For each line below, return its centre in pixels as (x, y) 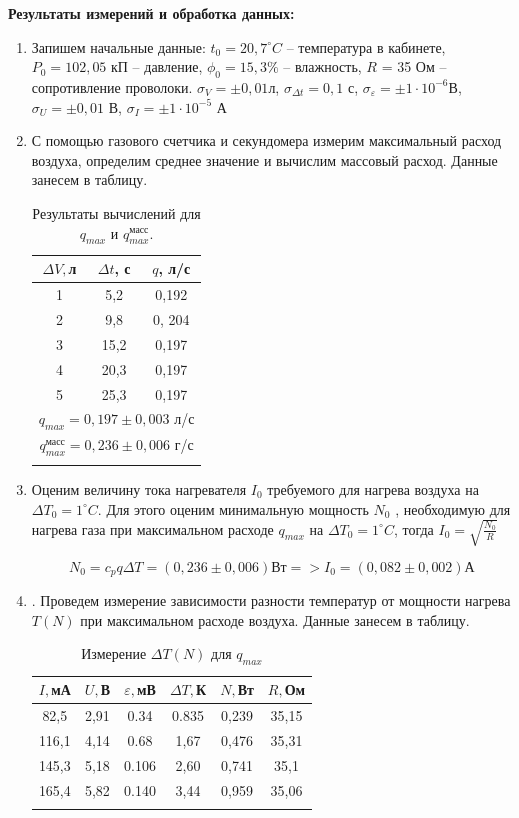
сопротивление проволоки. (112, 86)
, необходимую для (453, 508)
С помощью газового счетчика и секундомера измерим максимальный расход (266, 140)
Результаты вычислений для (116, 212)
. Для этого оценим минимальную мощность (233, 508)
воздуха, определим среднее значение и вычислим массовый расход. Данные (264, 159)
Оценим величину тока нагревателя (139, 489)
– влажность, (322, 66)
